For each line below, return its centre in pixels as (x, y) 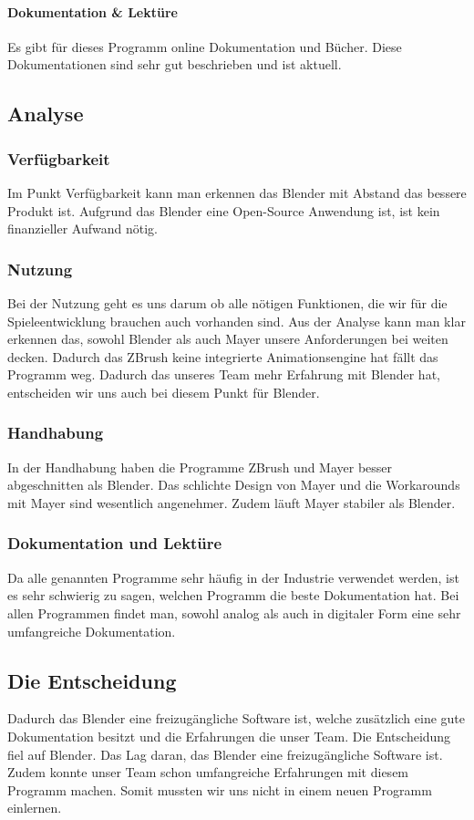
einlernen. (35, 808)
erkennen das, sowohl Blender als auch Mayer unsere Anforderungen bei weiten (228, 339)
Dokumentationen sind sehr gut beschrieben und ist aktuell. (175, 64)
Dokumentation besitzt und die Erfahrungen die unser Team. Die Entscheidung (229, 736)
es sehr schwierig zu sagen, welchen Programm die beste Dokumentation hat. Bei (233, 595)
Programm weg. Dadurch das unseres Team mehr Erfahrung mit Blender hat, (224, 374)
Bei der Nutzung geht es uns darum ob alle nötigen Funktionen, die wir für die (227, 302)
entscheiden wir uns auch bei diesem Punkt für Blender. (164, 392)
